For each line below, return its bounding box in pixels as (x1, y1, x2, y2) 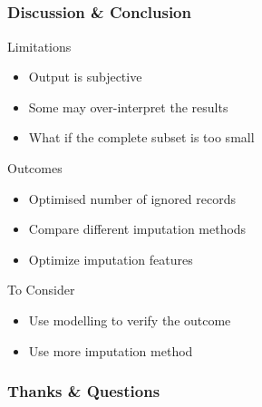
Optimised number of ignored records (28, 189, 237, 208)
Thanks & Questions (7, 380, 160, 402)
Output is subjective (28, 67, 142, 86)
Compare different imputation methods (28, 219, 247, 238)
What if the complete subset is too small (28, 128, 255, 147)
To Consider (7, 280, 75, 299)
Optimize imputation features (28, 249, 193, 268)
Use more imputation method (28, 341, 193, 360)
